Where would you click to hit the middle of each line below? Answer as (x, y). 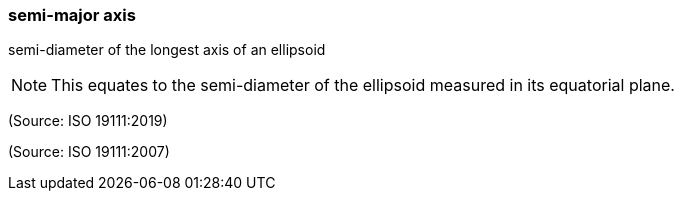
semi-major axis (72, 15)
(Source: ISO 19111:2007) (89, 152)
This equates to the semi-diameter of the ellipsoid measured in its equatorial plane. (363, 85)
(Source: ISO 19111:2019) (88, 121)
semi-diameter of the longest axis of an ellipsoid (167, 50)
